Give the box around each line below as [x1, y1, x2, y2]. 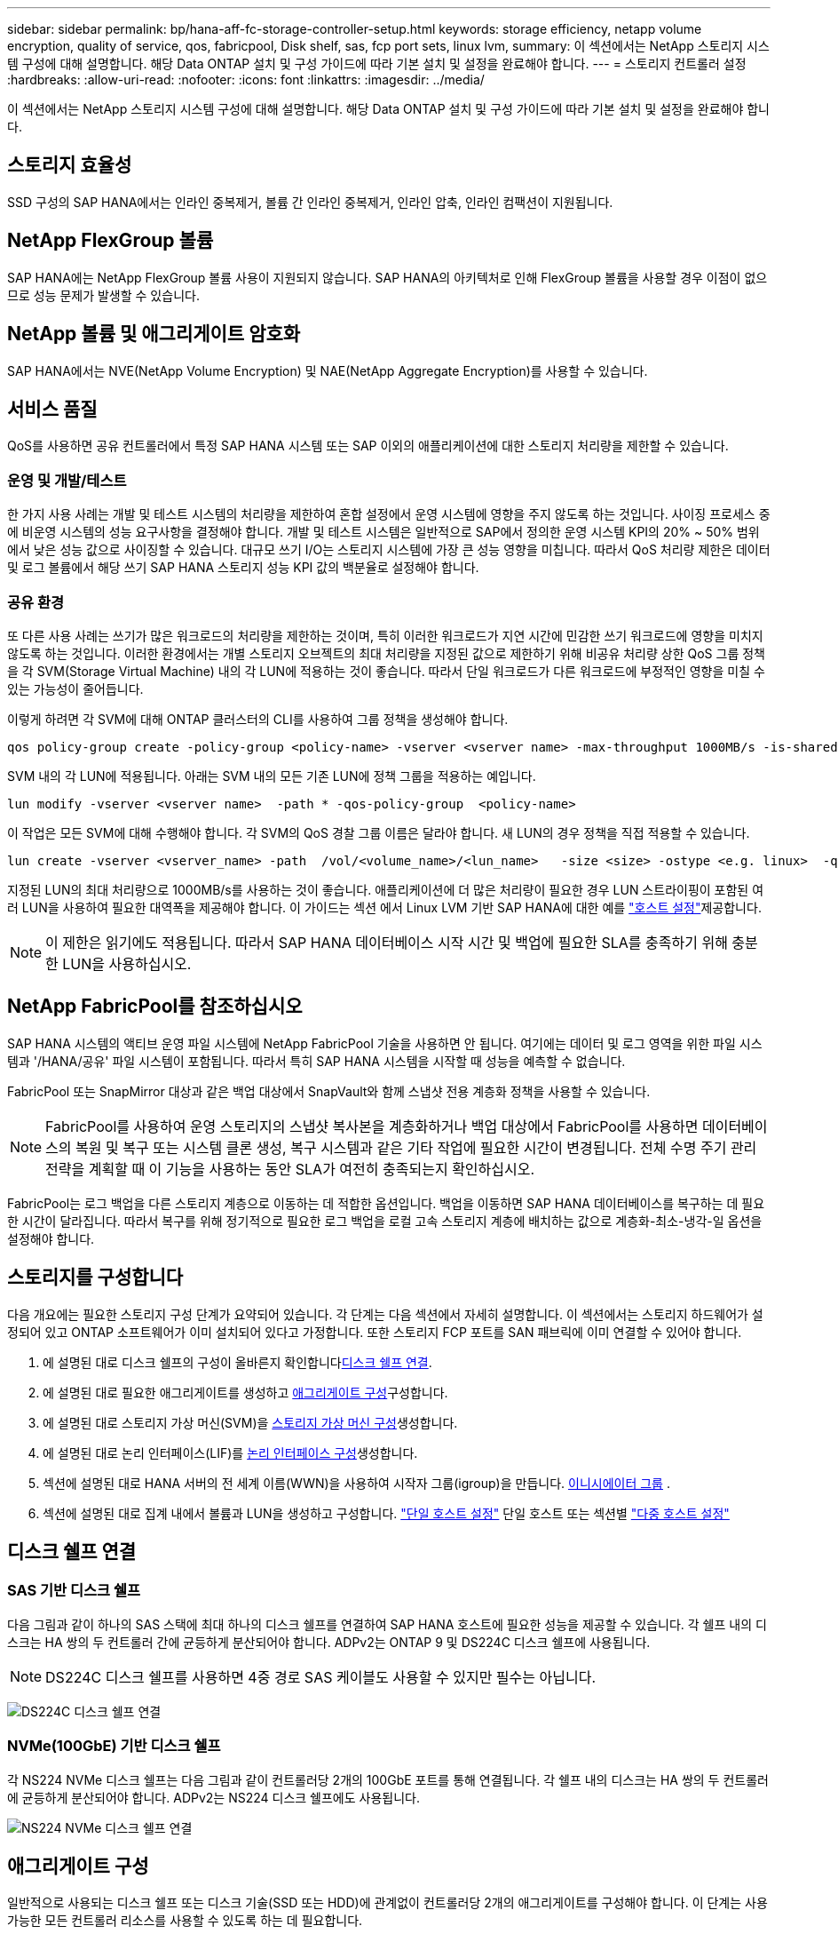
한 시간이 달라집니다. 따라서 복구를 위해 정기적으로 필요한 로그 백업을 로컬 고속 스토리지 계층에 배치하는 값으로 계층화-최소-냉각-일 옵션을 [7, 1213, 763, 1229]
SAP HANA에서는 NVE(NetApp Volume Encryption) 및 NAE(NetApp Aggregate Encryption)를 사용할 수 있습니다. [7, 362, 648, 378]
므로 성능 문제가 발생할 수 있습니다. [7, 287, 200, 303]
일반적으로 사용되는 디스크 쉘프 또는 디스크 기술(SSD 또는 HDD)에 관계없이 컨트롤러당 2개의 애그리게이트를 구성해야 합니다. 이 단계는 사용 [7, 1895, 768, 1911]
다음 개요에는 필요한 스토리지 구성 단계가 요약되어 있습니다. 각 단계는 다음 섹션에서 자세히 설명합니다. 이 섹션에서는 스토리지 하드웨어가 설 [7, 1306, 763, 1322]
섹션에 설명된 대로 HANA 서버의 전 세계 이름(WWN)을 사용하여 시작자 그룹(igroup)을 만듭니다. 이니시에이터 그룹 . [43, 1475, 670, 1491]
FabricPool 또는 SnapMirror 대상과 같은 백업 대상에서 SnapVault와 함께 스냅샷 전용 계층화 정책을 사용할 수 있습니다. [7, 1083, 651, 1099]
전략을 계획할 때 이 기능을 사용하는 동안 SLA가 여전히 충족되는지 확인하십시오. [45, 1159, 535, 1178]
